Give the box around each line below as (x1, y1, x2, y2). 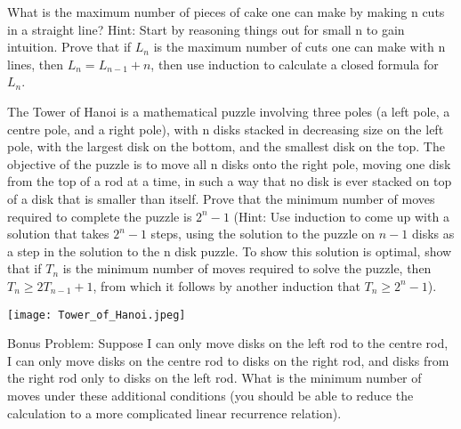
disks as (412, 224, 455, 243)
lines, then (7, 54, 64, 73)
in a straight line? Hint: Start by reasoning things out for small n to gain (7, 20, 405, 38)
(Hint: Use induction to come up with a (233, 206, 449, 225)
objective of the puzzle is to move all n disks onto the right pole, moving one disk (7, 154, 451, 173)
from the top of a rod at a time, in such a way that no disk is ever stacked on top (7, 172, 452, 190)
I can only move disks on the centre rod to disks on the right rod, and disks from (7, 351, 449, 369)
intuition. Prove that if (7, 37, 132, 56)
